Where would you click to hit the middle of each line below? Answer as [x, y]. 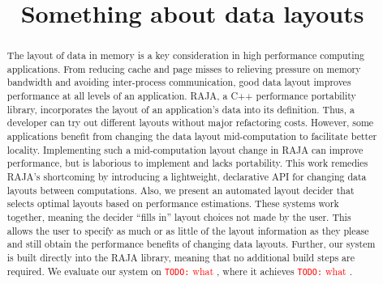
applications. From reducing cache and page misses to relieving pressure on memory [184, 68]
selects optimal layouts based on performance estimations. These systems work [173, 203]
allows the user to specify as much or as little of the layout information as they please [188, 230]
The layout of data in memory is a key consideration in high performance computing [186, 55]
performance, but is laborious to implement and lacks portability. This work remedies [187, 163]
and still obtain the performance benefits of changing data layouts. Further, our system [191, 244]
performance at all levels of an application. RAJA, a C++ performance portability [181, 96]
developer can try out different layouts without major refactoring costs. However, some [190, 123]
